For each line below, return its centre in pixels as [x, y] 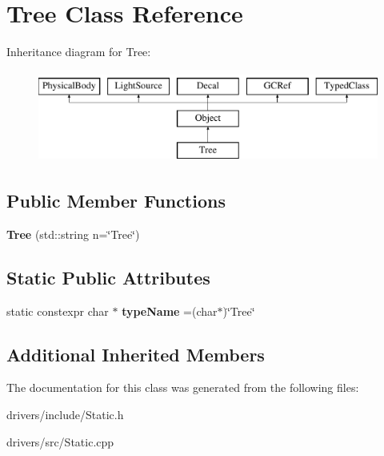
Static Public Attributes [108, 277]
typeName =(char [170, 311]
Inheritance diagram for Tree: [79, 52]
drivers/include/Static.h [65, 415]
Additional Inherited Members [136, 354]
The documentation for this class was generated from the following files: [183, 387]
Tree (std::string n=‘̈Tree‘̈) [73, 234]
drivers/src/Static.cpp [60, 441]
